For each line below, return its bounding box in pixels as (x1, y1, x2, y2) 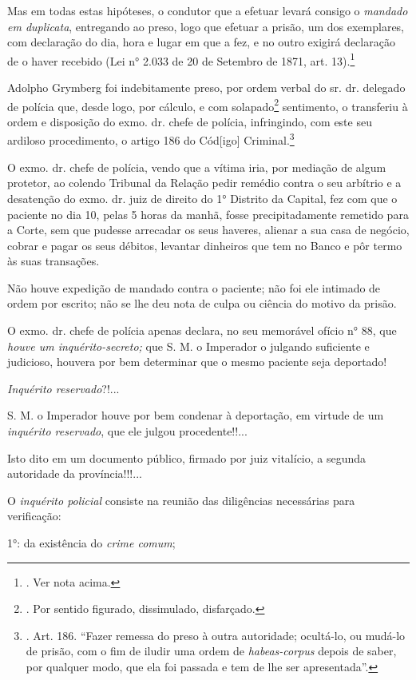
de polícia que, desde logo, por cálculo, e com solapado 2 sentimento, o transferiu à (7, 95, 408, 114)
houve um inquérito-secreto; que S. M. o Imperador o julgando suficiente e (7, 337, 370, 354)
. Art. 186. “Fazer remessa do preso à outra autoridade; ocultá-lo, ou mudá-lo (26, 626, 406, 643)
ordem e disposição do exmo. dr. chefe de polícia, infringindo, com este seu (7, 113, 372, 129)
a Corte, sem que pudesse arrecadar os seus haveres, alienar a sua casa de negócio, (7, 221, 410, 238)
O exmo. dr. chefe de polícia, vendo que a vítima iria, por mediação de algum (7, 158, 386, 175)
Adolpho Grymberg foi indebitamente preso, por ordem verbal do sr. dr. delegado (7, 79, 406, 96)
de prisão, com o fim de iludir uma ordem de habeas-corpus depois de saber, (26, 642, 397, 659)
